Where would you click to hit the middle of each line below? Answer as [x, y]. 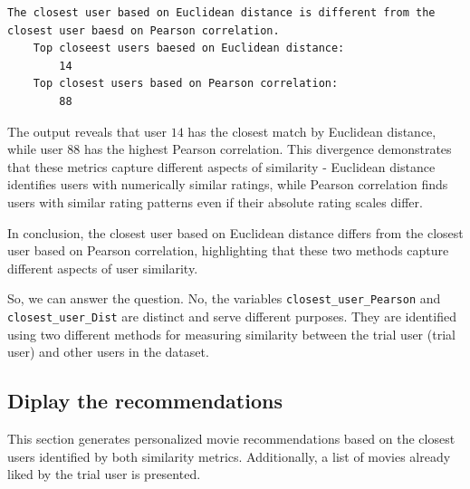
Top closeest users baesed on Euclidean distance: [189, 48]
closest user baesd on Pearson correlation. [144, 30]
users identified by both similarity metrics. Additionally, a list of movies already [229, 456]
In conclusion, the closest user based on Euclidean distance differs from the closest [235, 232]
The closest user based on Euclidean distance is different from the [221, 13]
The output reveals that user [87, 131]
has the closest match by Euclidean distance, [312, 131]
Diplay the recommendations [145, 401]
